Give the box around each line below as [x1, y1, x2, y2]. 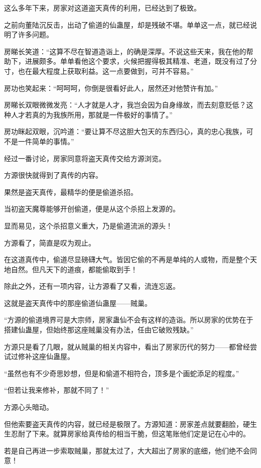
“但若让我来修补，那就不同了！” [4, 385, 109, 395]
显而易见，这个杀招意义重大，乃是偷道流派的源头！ [4, 220, 173, 230]
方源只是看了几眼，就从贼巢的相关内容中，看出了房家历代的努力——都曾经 [4, 341, 250, 352]
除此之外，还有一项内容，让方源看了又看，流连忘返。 [4, 281, 180, 291]
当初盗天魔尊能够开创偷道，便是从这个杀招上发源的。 [4, 203, 180, 214]
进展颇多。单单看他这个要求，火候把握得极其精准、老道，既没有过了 [25, 56, 250, 66]
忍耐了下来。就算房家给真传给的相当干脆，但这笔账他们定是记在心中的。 [11, 428, 250, 439]
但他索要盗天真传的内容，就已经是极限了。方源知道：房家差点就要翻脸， [4, 418, 243, 429]
